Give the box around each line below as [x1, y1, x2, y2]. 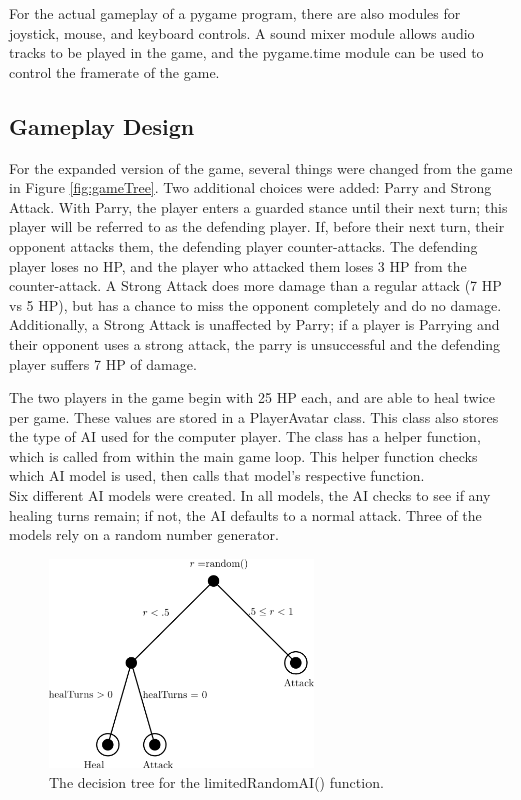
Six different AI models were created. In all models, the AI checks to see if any [9, 485, 491, 506]
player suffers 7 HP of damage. [9, 353, 197, 374]
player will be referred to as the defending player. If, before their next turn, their [9, 216, 505, 237]
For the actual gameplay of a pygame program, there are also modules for [9, 3, 461, 23]
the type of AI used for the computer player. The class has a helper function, [9, 426, 481, 447]
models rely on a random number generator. [9, 524, 279, 545]
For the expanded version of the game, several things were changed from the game [9, 157, 513, 178]
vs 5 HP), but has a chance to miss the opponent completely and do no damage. [9, 294, 502, 315]
